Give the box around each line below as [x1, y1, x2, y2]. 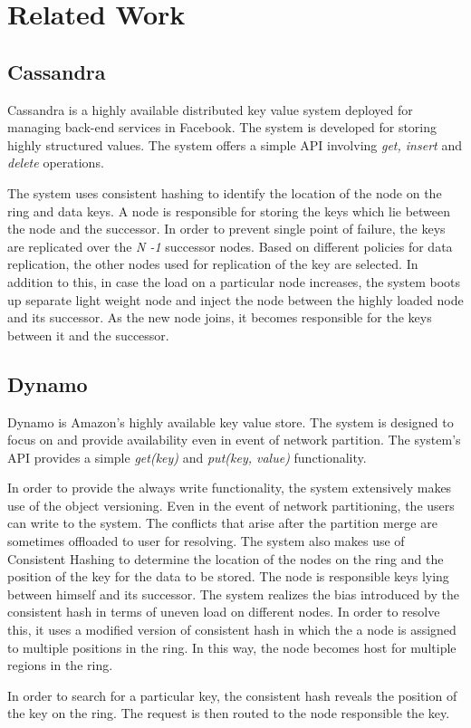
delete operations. [7, 153, 104, 172]
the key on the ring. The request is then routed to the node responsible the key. [7, 704, 450, 723]
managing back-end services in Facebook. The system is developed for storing [7, 118, 437, 137]
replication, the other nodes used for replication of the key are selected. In [7, 254, 418, 273]
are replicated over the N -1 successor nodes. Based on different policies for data [7, 236, 453, 255]
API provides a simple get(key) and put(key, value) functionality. [7, 447, 367, 466]
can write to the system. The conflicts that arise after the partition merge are [7, 513, 437, 532]
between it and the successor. [7, 325, 169, 344]
